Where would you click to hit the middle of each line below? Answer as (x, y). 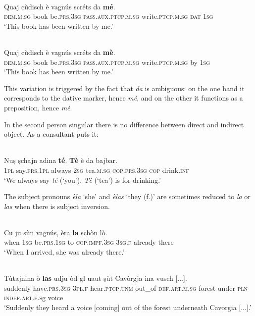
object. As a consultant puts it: (51, 134)
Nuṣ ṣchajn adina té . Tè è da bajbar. (61, 160)
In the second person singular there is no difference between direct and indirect (124, 124)
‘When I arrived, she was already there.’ (64, 252)
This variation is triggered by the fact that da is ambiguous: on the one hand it (124, 88)
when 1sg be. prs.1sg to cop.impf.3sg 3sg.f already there (89, 242)
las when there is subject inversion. (57, 206)
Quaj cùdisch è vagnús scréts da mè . (60, 52)
